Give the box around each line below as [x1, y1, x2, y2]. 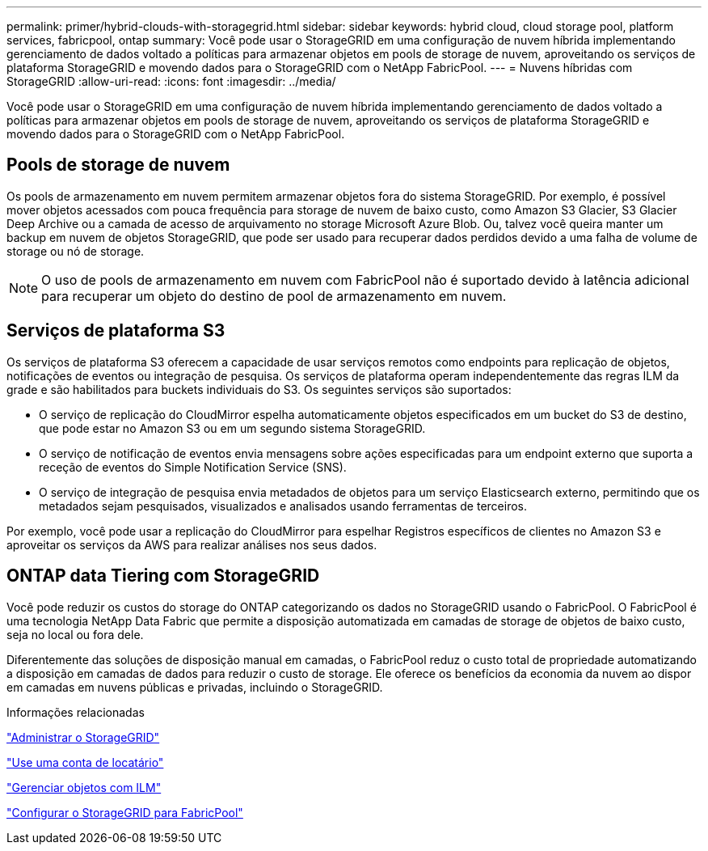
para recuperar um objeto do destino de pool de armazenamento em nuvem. [41, 287, 507, 304]
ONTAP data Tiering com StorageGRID [6, 565, 320, 586]
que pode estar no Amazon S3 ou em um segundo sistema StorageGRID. [39, 421, 426, 435]
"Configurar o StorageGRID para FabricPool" [6, 805, 243, 819]
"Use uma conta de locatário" [6, 755, 164, 769]
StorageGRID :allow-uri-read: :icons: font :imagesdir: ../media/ [6, 74, 336, 88]
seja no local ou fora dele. [6, 627, 144, 641]
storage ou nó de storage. [6, 243, 145, 258]
